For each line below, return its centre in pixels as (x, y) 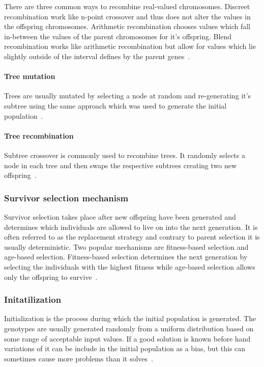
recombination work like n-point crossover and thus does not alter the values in (127, 16)
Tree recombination (39, 135)
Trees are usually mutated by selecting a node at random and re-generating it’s (128, 96)
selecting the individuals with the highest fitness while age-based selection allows (130, 266)
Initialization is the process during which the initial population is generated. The (130, 318)
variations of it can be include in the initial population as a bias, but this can (125, 348)
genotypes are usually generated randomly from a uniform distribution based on (129, 328)
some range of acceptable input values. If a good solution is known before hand (127, 338)
